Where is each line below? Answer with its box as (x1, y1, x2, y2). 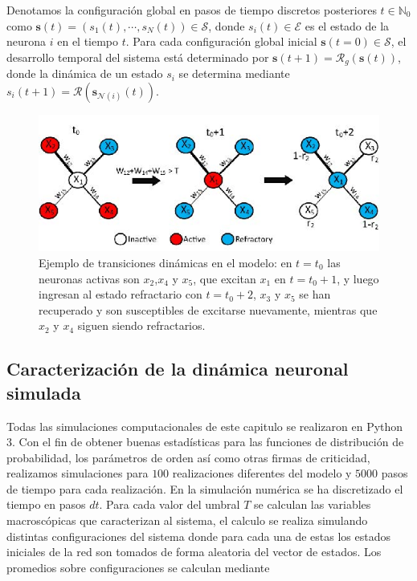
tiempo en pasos (6, 496, 86, 513)
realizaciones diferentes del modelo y (172, 465, 352, 481)
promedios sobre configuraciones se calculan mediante (6, 559, 270, 575)
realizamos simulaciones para (6, 465, 149, 481)
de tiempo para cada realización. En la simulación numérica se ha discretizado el (6, 480, 403, 497)
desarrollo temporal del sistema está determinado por (6, 48, 269, 65)
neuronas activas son (39, 270, 140, 286)
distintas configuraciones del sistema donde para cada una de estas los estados (6, 527, 390, 544)
